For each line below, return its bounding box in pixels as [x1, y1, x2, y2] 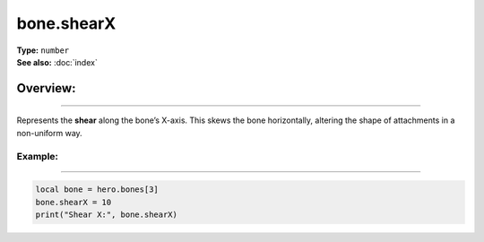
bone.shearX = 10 [35, 197, 112, 207]
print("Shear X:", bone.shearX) [35, 210, 178, 220]
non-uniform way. [16, 127, 82, 138]
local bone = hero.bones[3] [35, 185, 159, 194]
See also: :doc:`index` [16, 56, 98, 67]
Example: [16, 150, 58, 162]
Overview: [16, 81, 76, 96]
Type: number [16, 45, 70, 56]
